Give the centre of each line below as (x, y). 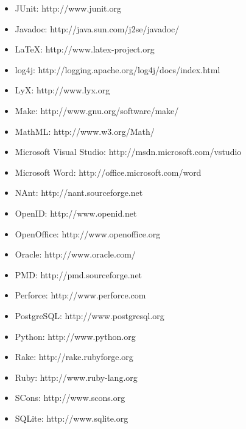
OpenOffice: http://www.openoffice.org (88, 233)
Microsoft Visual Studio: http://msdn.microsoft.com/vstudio (128, 152)
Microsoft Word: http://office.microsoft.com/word (108, 172)
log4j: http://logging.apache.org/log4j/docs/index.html (118, 69)
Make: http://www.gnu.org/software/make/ (97, 110)
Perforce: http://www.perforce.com (80, 295)
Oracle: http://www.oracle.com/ (75, 254)
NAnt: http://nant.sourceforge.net (79, 193)
